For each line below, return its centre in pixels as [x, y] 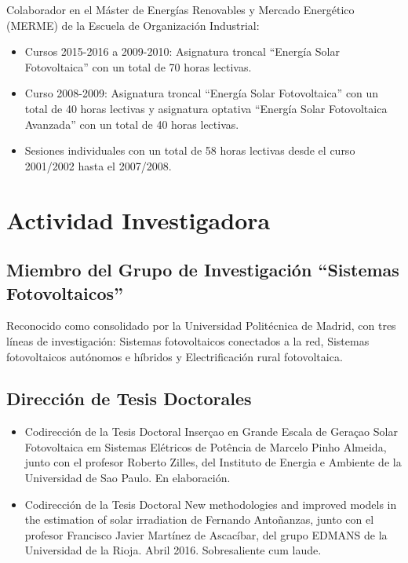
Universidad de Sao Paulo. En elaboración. [127, 478]
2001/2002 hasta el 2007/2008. [98, 165]
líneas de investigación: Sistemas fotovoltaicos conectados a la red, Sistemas [188, 340]
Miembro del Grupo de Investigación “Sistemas [203, 270]
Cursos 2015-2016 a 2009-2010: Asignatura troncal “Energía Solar [182, 51]
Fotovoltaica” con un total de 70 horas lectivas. [138, 66]
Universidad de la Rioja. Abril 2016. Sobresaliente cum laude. [173, 550]
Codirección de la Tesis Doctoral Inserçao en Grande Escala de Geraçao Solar [211, 431]
